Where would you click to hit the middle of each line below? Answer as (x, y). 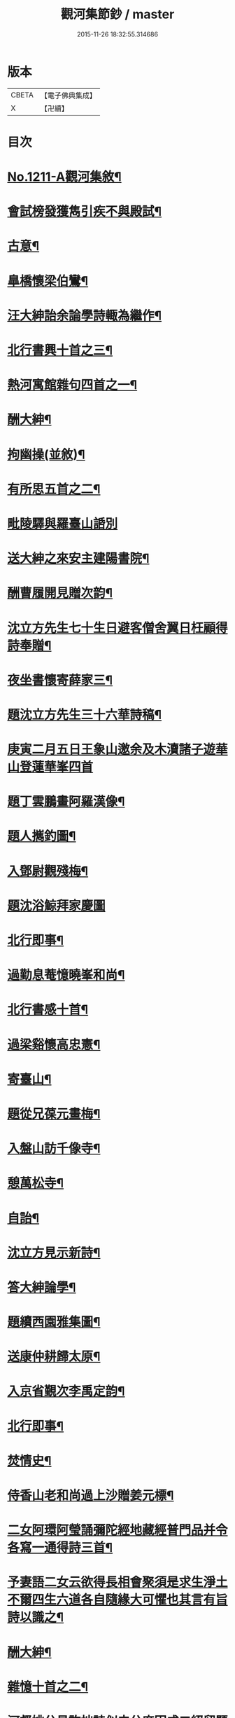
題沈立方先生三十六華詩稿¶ (85, 715)
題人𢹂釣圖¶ (42, 837)
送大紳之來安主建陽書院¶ (78, 559)
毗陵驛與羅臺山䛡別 (63, 524)
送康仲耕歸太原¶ (54, 1357)
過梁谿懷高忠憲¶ (54, 1044)
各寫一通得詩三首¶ (60, 1548)
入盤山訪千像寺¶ (54, 1148)
